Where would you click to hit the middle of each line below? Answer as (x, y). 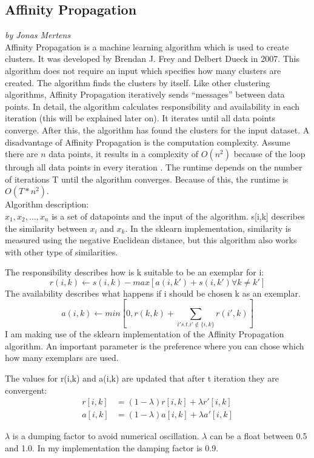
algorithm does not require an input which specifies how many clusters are (143, 70)
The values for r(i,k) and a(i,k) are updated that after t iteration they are (142, 378)
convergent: (26, 390)
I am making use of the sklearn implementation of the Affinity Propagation (145, 334)
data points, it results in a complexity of (124, 154)
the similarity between (46, 228)
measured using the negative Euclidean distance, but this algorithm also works (151, 240)
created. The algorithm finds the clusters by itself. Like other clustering (138, 82)
